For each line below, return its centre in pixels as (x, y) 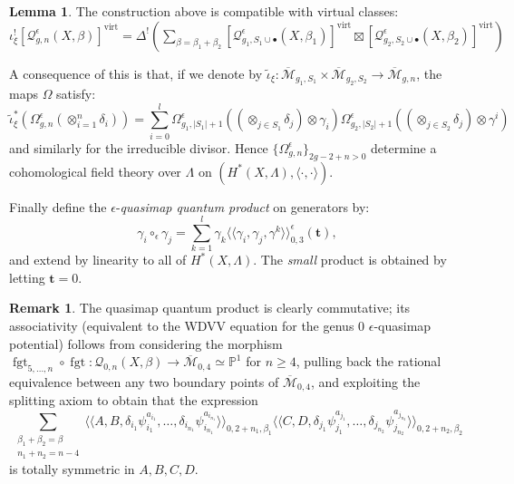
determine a (404, 147)
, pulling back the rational (369, 361)
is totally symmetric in (72, 468)
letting (27, 277)
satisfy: (76, 93)
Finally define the (58, 206)
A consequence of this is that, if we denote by (136, 73)
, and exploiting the (365, 382)
